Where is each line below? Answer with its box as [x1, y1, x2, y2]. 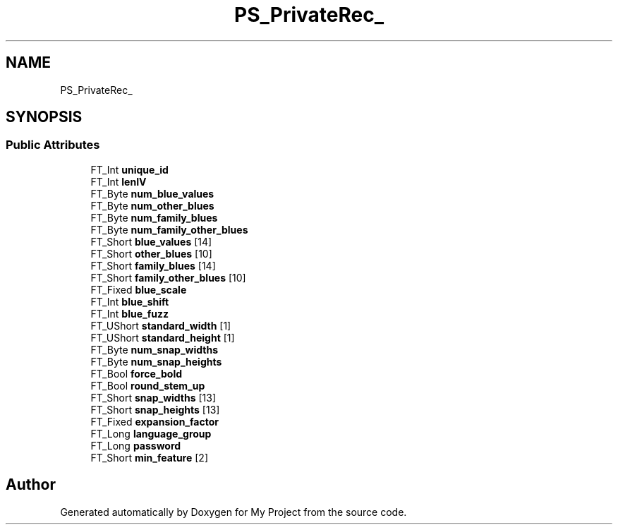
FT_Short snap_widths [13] [90, 391, 217, 404]
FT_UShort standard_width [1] [90, 319, 231, 332]
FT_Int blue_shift [90, 295, 169, 308]
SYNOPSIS [6, 108, 83, 126]
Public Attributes [6, 138, 100, 152]
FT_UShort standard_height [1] [90, 331, 235, 344]
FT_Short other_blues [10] [90, 247, 212, 260]
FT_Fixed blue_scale [90, 283, 187, 296]
